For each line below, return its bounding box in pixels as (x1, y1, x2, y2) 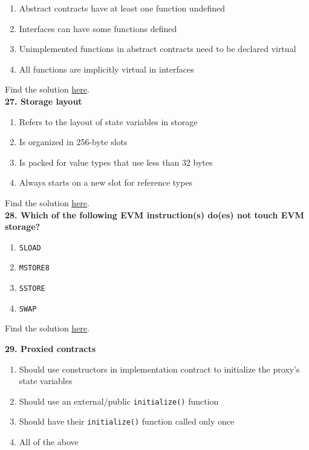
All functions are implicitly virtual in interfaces (19, 62, 194, 75)
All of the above (19, 435, 79, 448)
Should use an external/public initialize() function (19, 394, 219, 407)
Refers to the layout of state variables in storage (19, 115, 198, 128)
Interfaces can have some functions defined (19, 22, 177, 34)
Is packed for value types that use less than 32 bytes (19, 155, 213, 168)
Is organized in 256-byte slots (19, 135, 128, 148)
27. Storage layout (5, 94, 82, 107)
